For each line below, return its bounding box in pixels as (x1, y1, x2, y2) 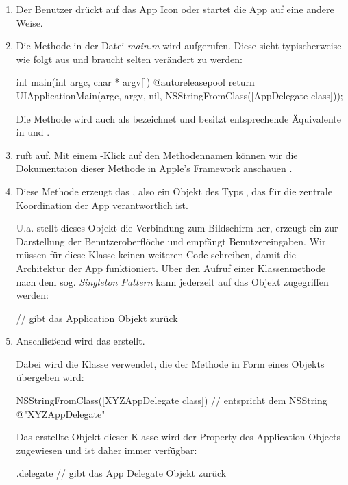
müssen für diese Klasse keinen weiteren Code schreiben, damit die (16, 247, 296, 262)
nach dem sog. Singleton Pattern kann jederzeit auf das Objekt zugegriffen (16, 274, 329, 288)
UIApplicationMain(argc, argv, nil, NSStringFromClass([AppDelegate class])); (16, 88, 343, 102)
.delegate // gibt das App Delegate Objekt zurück (16, 466, 227, 480)
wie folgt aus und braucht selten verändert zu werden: (16, 51, 243, 66)
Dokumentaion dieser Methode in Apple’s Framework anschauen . (16, 161, 293, 175)
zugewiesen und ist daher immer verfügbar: (16, 443, 197, 457)
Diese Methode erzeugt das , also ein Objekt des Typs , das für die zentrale (16, 184, 332, 198)
